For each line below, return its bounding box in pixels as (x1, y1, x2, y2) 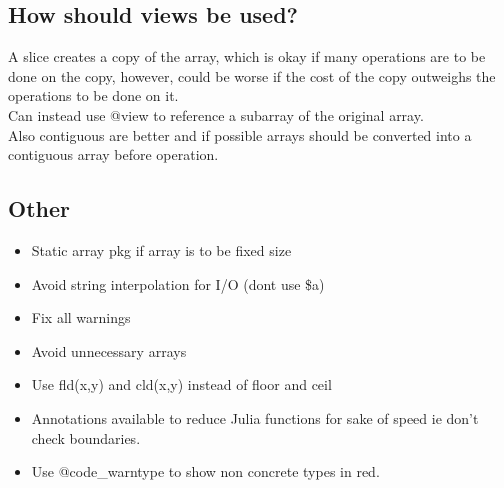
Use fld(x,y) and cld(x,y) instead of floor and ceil (31, 374, 332, 395)
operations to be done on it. (8, 85, 179, 106)
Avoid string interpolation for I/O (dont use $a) (31, 273, 325, 294)
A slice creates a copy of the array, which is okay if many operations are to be (8, 46, 486, 67)
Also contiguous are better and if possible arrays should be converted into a (8, 124, 472, 145)
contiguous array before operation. (8, 144, 219, 165)
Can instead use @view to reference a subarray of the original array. (8, 104, 424, 125)
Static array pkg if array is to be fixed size (31, 239, 292, 260)
